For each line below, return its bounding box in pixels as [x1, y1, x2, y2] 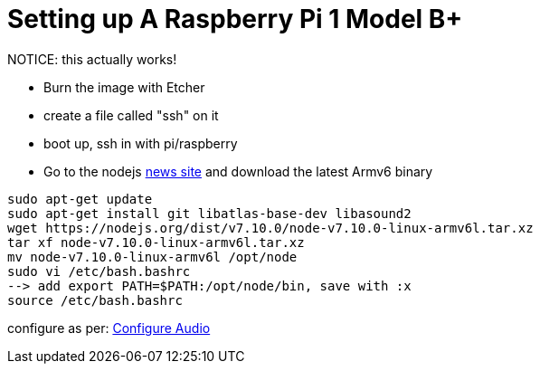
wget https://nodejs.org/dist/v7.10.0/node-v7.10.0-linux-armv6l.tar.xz [7, 220, 534, 235]
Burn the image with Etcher [43, 79, 205, 95]
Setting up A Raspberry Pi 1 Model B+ [7, 4, 463, 34]
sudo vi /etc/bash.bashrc [7, 263, 191, 279]
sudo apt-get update [7, 191, 153, 206]
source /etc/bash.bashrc [7, 292, 183, 308]
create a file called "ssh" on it [43, 107, 219, 123]
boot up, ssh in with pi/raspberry [43, 135, 238, 151]
